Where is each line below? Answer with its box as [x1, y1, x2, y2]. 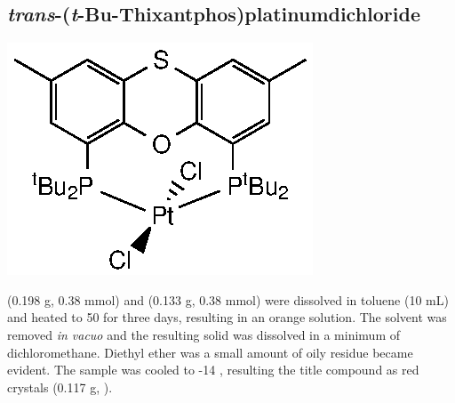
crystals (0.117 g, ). [7, 377, 113, 396]
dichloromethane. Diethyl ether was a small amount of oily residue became [7, 343, 413, 361]
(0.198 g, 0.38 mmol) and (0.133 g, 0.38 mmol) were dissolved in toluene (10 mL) [7, 290, 449, 309]
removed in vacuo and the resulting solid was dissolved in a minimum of [7, 325, 401, 343]
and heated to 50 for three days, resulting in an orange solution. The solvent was [7, 308, 447, 326]
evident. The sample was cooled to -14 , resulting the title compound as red [7, 360, 419, 379]
